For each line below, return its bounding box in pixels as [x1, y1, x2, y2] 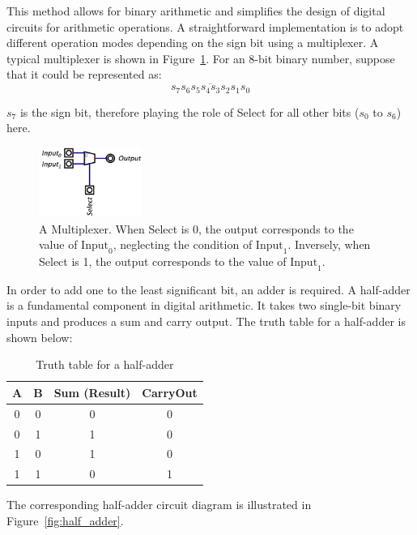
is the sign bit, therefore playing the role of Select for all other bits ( [19, 103, 360, 120]
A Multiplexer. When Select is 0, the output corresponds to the [39, 220, 354, 237]
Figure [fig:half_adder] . [6, 511, 124, 529]
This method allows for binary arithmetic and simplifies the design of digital [6, 2, 385, 19]
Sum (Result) [53, 383, 131, 400]
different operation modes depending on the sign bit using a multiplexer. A [6, 34, 379, 51]
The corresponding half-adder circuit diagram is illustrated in [6, 496, 312, 513]
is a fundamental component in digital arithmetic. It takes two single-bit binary [6, 297, 402, 314]
